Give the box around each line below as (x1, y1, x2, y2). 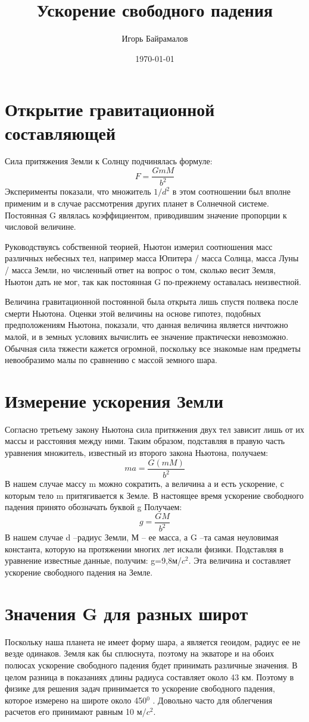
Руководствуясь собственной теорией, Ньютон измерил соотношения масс (5, 240, 273, 252)
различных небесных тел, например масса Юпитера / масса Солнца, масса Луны (5, 252, 299, 264)
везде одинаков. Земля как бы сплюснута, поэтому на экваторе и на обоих (5, 647, 274, 660)
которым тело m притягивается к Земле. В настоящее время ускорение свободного (5, 489, 304, 501)
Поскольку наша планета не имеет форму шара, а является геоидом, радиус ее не (5, 635, 301, 648)
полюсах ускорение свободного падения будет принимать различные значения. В (5, 658, 298, 671)
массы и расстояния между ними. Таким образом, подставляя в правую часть (5, 435, 285, 447)
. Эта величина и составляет (188, 554, 291, 567)
